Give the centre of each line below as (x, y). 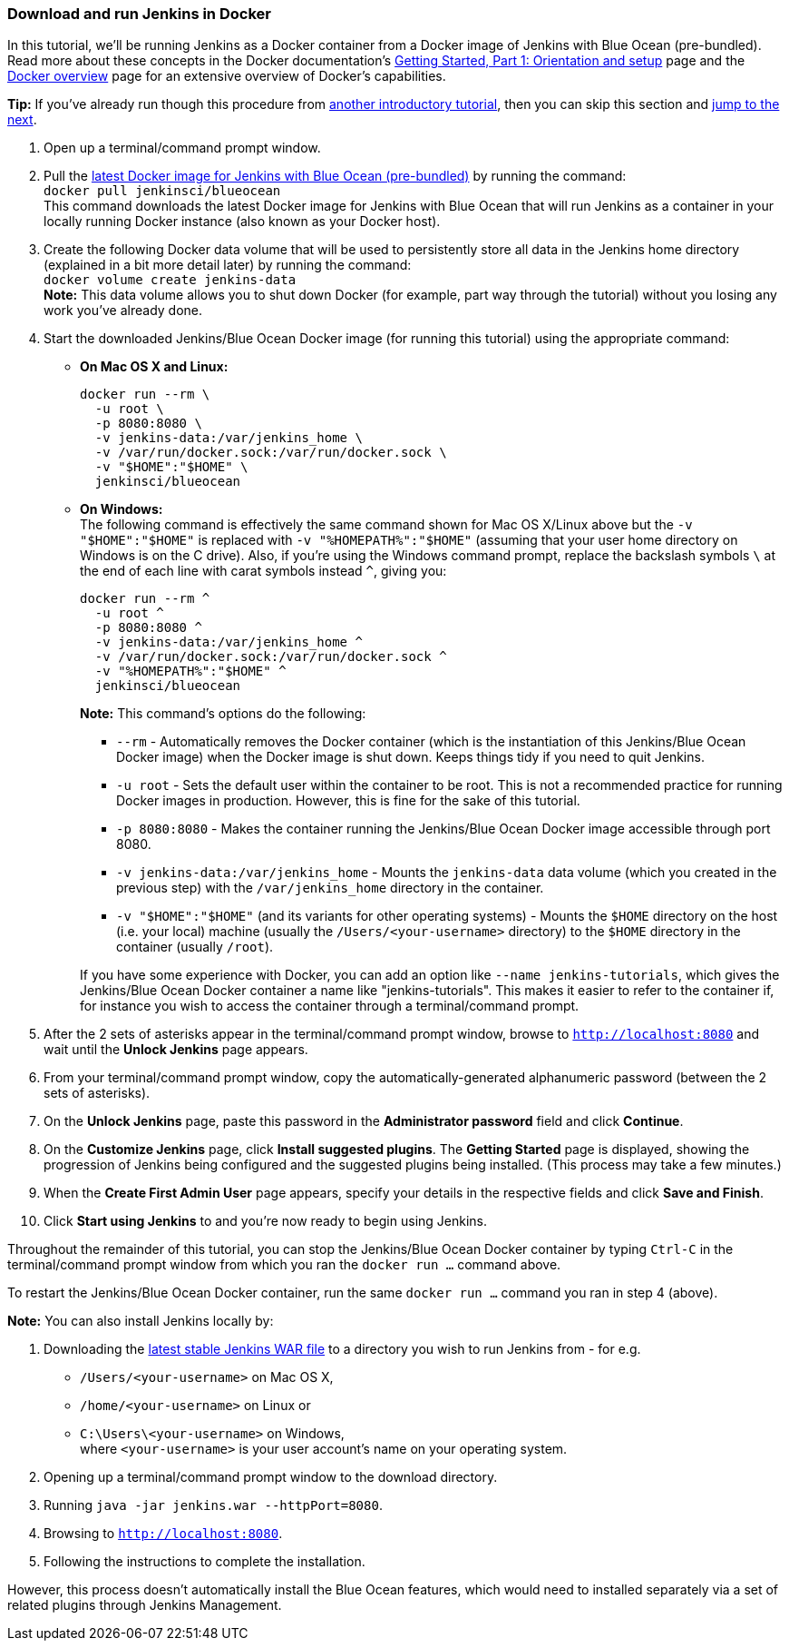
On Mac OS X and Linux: (154, 367)
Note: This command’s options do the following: (223, 714)
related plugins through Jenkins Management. (145, 1605)
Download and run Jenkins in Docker (139, 14)
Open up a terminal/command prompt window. (182, 148)
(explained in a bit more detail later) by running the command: (228, 265)
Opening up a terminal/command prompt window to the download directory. (271, 1477)
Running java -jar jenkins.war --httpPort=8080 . (213, 1505)
